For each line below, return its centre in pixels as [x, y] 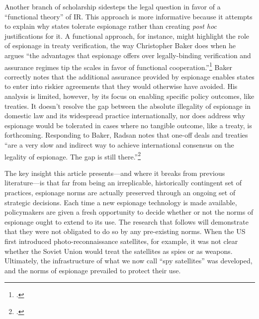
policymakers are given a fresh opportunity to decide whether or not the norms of [129, 212]
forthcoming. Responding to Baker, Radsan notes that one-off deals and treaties [126, 135]
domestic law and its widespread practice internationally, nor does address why [125, 116]
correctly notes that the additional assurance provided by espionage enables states [129, 76]
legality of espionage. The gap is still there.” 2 [73, 156]
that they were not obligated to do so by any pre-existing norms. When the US [125, 231]
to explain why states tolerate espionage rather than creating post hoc [111, 26]
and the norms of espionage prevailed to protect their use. [93, 270]
